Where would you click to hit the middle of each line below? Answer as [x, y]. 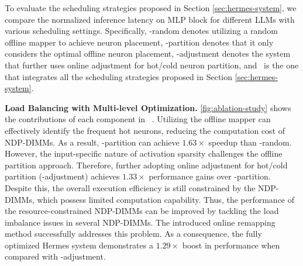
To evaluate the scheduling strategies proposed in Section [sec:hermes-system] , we [151, 8]
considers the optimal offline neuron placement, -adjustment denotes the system [148, 53]
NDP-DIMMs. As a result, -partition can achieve [92, 142]
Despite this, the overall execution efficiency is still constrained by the [130, 187]
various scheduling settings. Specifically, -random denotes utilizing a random [141, 31]
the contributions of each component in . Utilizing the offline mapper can [138, 119]
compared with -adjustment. [55, 256]
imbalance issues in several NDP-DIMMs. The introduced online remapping [140, 222]
